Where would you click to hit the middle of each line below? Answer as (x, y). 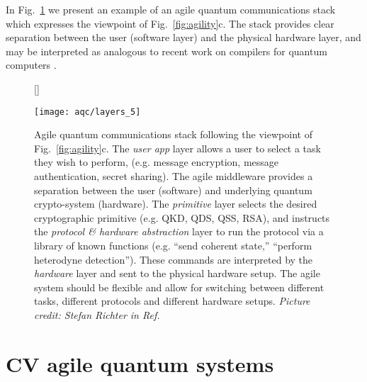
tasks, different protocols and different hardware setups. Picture (172, 301)
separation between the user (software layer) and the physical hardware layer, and (183, 37)
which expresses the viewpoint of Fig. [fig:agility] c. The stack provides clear (170, 23)
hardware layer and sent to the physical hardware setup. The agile (177, 273)
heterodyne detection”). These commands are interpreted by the (174, 259)
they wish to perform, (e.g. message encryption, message (157, 162)
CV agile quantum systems (140, 363)
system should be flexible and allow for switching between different (179, 287)
